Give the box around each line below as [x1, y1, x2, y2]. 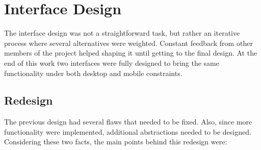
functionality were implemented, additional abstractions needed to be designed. [4, 126, 251, 137]
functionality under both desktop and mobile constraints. [4, 67, 182, 78]
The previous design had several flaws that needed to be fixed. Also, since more [4, 116, 252, 127]
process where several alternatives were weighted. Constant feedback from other [4, 37, 253, 48]
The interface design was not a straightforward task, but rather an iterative [4, 28, 240, 38]
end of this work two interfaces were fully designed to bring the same [4, 57, 219, 68]
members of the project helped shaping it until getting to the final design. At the [4, 47, 257, 58]
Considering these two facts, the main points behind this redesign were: [4, 136, 227, 147]
